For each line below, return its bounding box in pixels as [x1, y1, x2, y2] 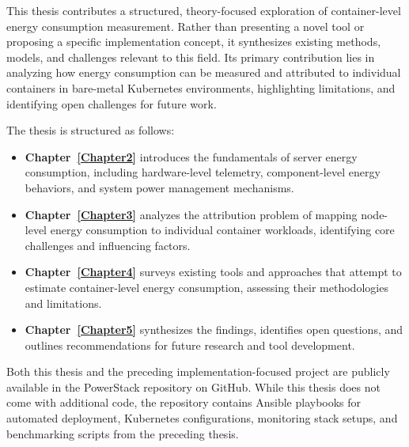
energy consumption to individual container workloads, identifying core [50, 222, 395, 238]
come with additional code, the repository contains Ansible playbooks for [6, 394, 362, 411]
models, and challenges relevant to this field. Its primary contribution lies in [6, 48, 375, 65]
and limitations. [25, 294, 102, 311]
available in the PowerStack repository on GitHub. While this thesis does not [6, 378, 381, 395]
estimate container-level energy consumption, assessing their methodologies [25, 278, 388, 295]
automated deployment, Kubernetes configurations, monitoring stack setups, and [6, 410, 398, 426]
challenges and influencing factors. [25, 237, 191, 253]
